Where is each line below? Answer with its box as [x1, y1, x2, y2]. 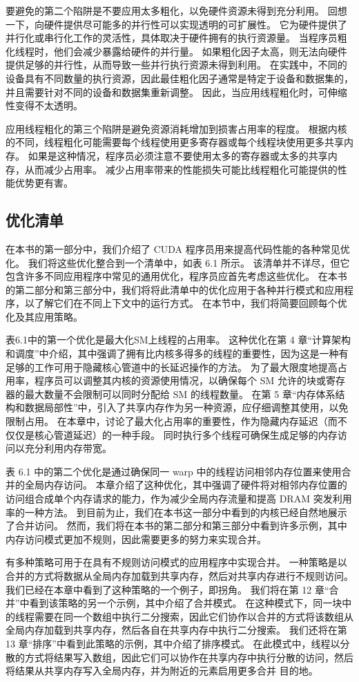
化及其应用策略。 [6, 309, 83, 323]
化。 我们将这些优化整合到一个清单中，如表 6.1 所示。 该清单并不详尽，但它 [6, 255, 350, 269]
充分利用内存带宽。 [24, 441, 112, 455]
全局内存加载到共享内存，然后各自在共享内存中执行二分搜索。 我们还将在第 [6, 623, 347, 637]
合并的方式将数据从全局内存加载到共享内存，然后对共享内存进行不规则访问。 [6, 568, 353, 582]
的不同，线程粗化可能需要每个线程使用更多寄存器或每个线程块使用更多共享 [6, 135, 344, 149]
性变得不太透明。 [6, 98, 83, 113]
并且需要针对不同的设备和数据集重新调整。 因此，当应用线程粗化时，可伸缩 [6, 84, 347, 99]
